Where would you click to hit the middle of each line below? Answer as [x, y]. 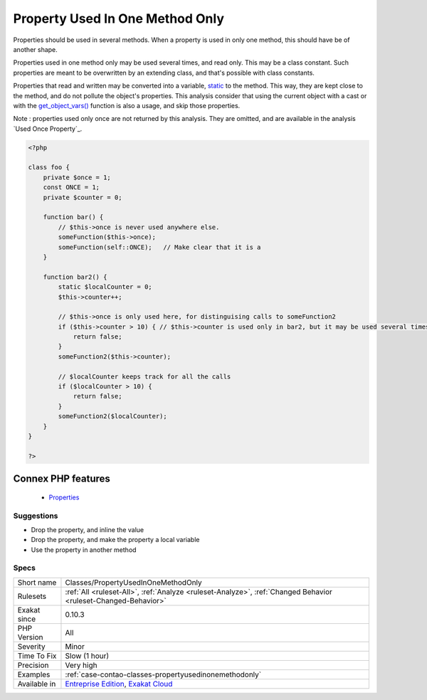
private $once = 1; [77, 177]
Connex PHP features [62, 479]
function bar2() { [75, 277]
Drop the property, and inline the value [88, 529]
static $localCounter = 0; [105, 287]
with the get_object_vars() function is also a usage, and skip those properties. [127, 105]
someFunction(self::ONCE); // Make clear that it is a [159, 247]
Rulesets [32, 596]
